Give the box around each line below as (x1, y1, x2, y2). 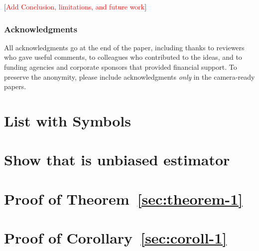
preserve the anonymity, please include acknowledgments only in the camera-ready (4, 71, 255, 82)
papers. (4, 81, 26, 92)
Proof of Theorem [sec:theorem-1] (4, 188, 243, 209)
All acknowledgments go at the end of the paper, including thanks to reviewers (4, 42, 245, 52)
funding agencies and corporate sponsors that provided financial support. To (4, 62, 237, 72)
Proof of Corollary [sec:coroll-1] (4, 228, 227, 248)
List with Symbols (4, 110, 131, 130)
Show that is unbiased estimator (4, 149, 230, 170)
